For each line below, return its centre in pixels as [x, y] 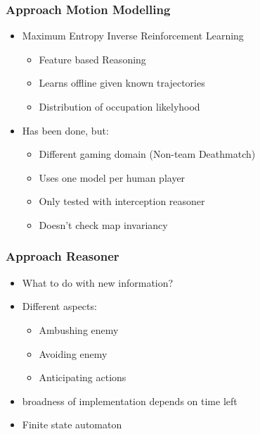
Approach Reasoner [63, 256]
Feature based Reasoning [92, 59]
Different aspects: [59, 306]
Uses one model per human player [112, 177]
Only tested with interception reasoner [122, 201]
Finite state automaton [72, 424]
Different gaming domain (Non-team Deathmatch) [147, 154]
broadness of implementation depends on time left [130, 401]
